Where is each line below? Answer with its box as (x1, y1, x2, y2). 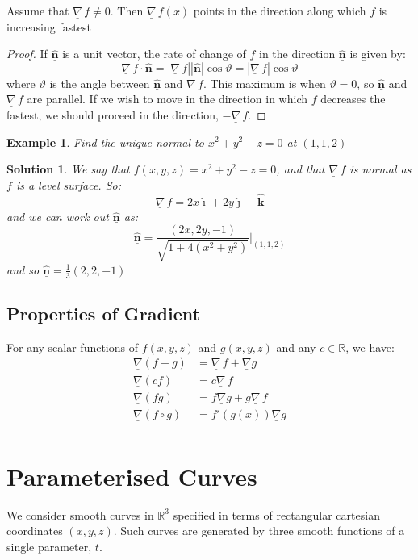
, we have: (345, 338, 395, 355)
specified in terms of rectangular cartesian (173, 506, 380, 523)
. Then (110, 2, 144, 19)
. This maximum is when (203, 74, 326, 91)
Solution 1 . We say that (6, 161, 130, 178)
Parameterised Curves (6, 459, 257, 492)
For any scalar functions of (6, 338, 139, 355)
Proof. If (6, 45, 48, 62)
